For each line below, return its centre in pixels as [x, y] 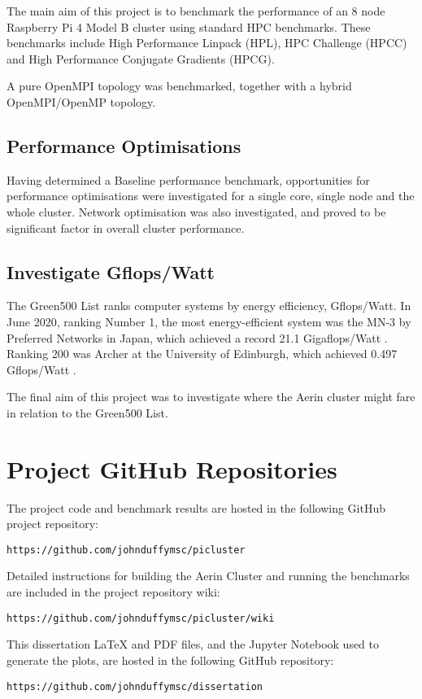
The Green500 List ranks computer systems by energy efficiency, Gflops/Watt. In [209, 306]
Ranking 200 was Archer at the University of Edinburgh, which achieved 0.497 [202, 354]
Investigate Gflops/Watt [111, 271]
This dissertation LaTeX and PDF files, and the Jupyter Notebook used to [193, 644]
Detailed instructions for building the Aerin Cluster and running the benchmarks [208, 576]
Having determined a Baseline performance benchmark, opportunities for [188, 179]
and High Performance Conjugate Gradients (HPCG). [141, 58]
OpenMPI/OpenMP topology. [81, 101]
